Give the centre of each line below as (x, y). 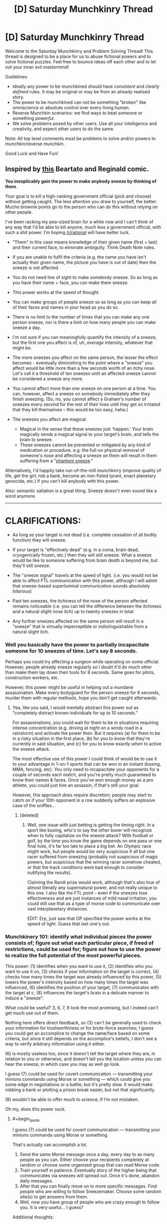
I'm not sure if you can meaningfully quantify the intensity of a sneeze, (84, 337)
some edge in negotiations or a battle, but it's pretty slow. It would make (79, 1085)
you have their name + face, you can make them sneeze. (70, 283)
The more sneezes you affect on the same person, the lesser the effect (85, 357)
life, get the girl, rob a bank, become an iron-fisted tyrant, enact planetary (81, 476)
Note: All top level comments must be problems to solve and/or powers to (81, 138)
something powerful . (34, 118)
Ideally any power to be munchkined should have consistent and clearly (86, 86)
